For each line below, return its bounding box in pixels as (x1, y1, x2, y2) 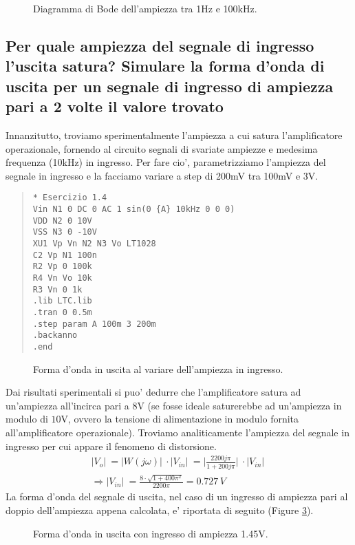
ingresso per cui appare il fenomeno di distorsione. (6, 438, 217, 453)
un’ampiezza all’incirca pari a (6, 398, 129, 412)
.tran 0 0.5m (32, 307, 92, 317)
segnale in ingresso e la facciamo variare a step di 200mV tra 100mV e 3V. (6, 168, 319, 182)
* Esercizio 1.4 (32, 193, 107, 203)
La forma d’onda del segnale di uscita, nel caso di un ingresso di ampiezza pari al (6, 489, 348, 504)
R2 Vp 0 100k (32, 261, 92, 272)
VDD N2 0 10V (32, 215, 92, 226)
